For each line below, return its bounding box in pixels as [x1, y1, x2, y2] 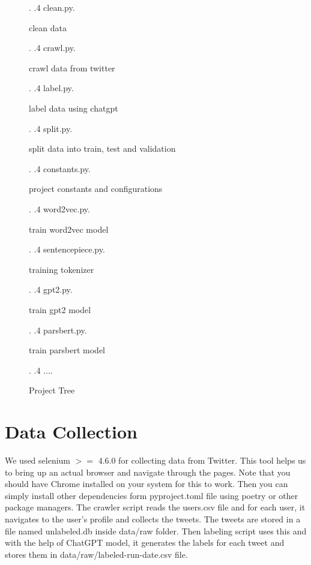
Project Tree [29, 384, 75, 396]
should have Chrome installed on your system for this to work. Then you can [5, 477, 288, 490]
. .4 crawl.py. [29, 41, 76, 54]
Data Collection [5, 419, 137, 444]
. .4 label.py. [29, 82, 74, 94]
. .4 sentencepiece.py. [29, 243, 105, 256]
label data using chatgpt [29, 101, 118, 114]
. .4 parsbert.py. [29, 323, 87, 336]
